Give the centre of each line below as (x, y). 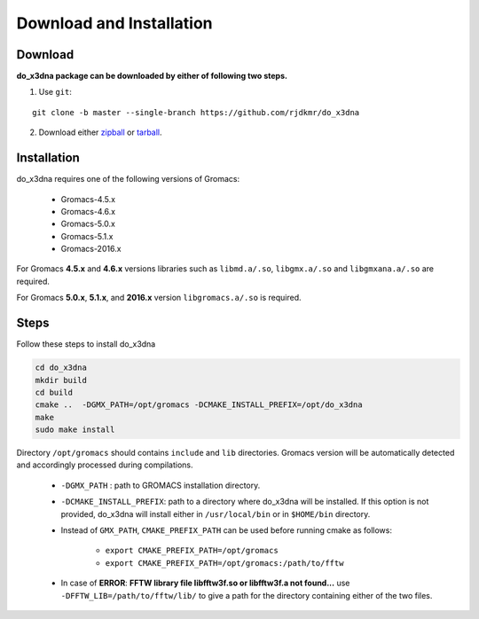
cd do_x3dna (61, 368)
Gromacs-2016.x (91, 249)
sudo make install (75, 430)
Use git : (55, 92)
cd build (54, 392)
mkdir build (61, 380)
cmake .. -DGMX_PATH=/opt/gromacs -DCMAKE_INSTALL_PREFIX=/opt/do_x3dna (199, 405)
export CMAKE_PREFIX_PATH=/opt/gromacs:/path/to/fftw (224, 563)
